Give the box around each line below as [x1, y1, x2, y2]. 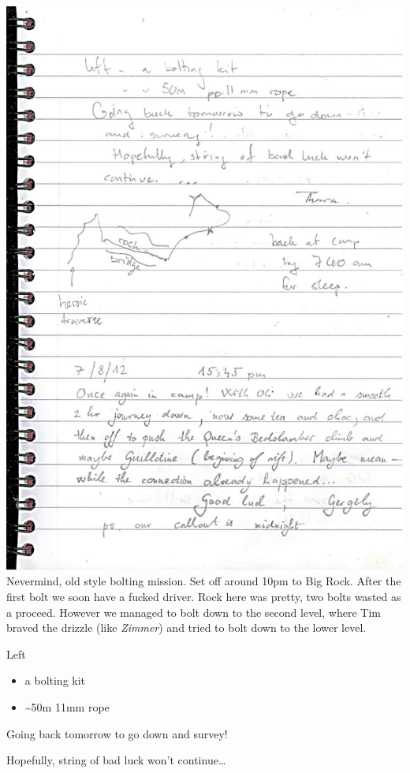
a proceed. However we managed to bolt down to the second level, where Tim [6, 603, 381, 620]
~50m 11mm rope [24, 698, 110, 715]
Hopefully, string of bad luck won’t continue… [6, 752, 226, 768]
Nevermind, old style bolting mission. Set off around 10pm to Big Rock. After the [6, 573, 401, 589]
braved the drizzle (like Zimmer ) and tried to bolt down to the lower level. [6, 619, 367, 636]
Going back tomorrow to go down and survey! [6, 725, 228, 741]
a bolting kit [24, 672, 86, 689]
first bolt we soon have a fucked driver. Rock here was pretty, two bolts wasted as [6, 588, 401, 604]
